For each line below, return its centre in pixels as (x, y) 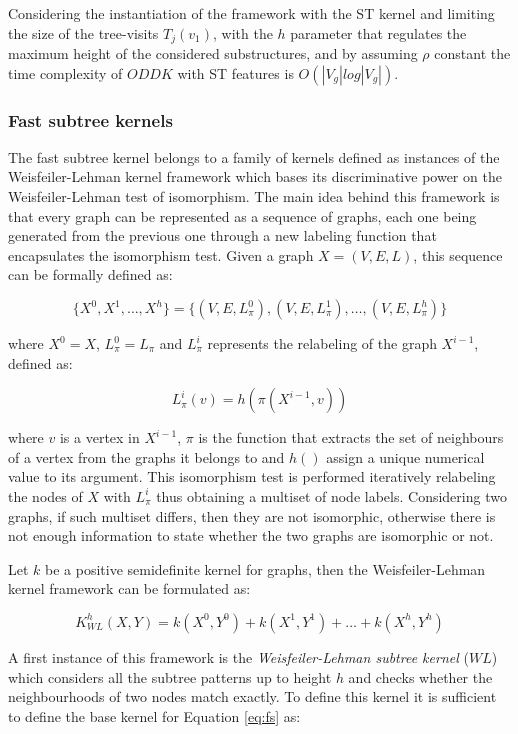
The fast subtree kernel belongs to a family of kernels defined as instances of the (254, 156)
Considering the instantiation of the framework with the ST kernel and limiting (251, 13)
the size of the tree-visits (83, 32)
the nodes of (45, 495)
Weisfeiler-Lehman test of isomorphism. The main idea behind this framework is (254, 196)
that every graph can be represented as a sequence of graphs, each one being (242, 215)
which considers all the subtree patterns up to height (170, 676)
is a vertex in (99, 437)
